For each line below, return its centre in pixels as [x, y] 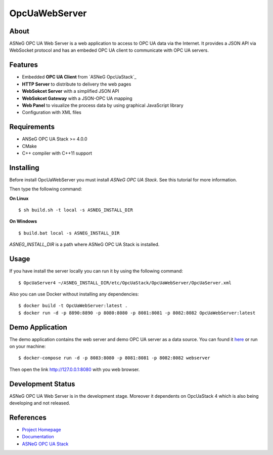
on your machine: [28, 347]
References [28, 417]
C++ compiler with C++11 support [57, 153]
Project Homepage [41, 430]
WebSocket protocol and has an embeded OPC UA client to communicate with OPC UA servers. [109, 50]
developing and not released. [40, 403]
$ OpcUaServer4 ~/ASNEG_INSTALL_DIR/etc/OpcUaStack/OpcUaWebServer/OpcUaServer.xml [125, 283]
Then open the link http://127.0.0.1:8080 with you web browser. [75, 369]
